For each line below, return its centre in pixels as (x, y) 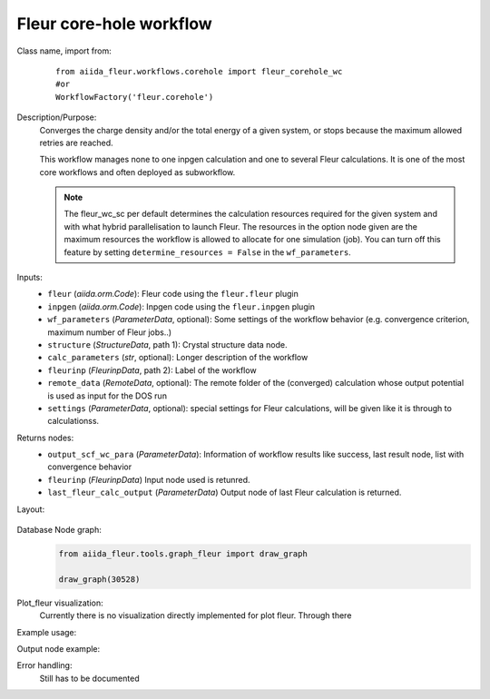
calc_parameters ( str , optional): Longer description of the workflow (178, 358)
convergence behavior (89, 467)
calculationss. (73, 421)
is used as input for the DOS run (108, 396)
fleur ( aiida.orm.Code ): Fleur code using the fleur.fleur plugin (173, 294)
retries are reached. (76, 143)
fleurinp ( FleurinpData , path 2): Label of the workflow (152, 370)
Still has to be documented (89, 678)
